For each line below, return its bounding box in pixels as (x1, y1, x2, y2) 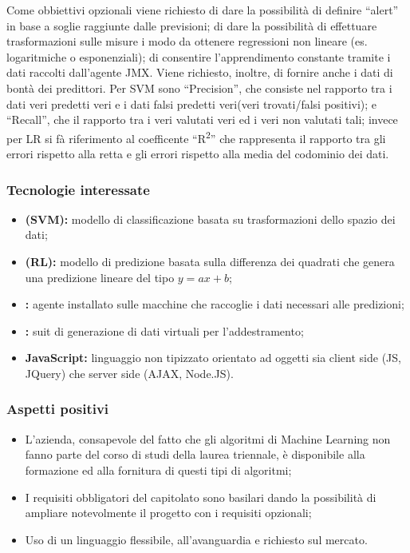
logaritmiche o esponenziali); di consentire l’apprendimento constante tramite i (6, 48, 391, 65)
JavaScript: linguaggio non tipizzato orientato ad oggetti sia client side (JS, (25, 349, 401, 366)
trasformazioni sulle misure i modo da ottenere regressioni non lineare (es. (6, 33, 368, 50)
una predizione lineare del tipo (25, 269, 175, 285)
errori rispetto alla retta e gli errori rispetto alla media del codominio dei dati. (6, 145, 389, 161)
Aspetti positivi (6, 399, 109, 419)
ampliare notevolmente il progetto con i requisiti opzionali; (25, 504, 312, 521)
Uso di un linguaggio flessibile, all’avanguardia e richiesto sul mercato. (25, 531, 368, 547)
